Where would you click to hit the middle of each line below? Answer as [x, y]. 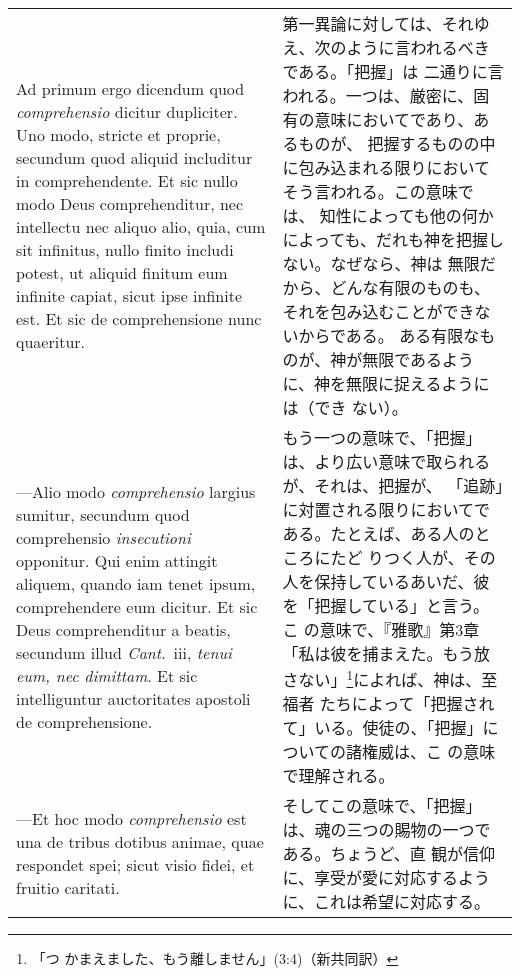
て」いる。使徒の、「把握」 [382, 728]
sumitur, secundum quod [103, 514]
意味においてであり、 [394, 119]
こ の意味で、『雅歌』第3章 [381, 629]
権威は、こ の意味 [429, 752]
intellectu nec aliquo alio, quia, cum [141, 226]
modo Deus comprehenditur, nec [130, 203]
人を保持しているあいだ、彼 [386, 581]
